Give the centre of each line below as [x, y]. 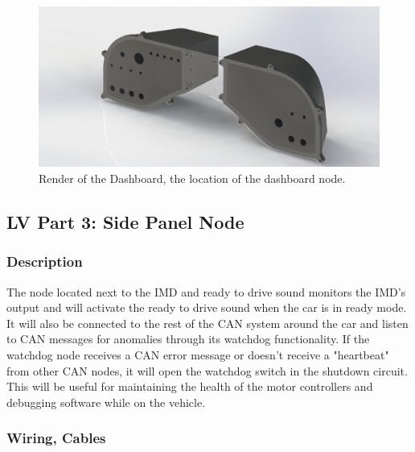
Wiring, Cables [56, 438]
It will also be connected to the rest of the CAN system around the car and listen [207, 323]
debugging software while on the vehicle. [106, 402]
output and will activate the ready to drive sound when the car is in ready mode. [207, 307]
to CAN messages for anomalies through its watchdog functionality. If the [188, 339]
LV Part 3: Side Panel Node [125, 221]
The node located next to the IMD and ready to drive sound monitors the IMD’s [206, 291]
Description [45, 261]
